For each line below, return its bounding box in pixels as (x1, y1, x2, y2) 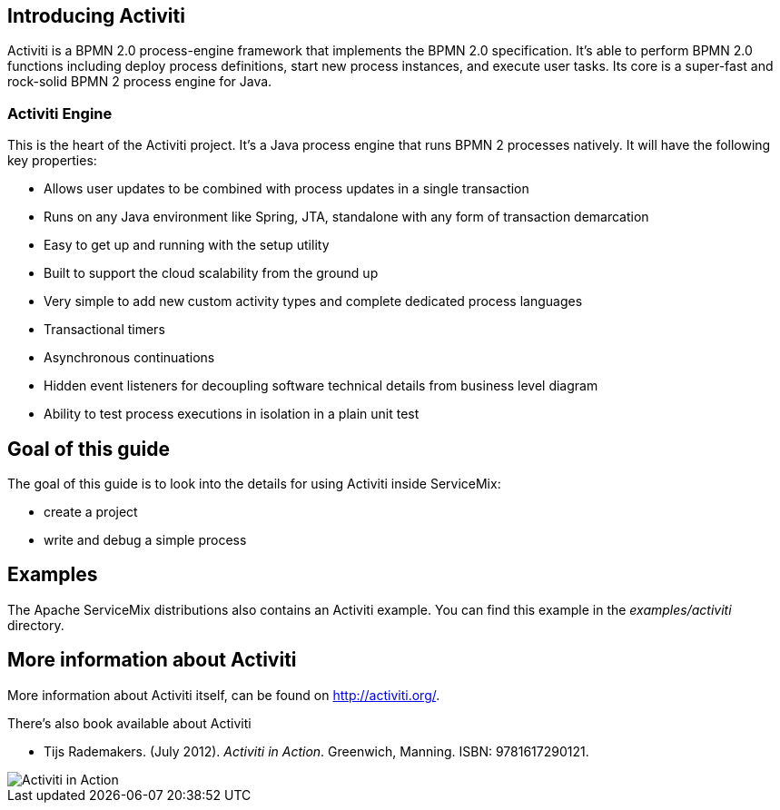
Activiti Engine (7, 104, 113, 123)
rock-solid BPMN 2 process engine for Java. (7, 74, 272, 90)
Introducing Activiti (7, 5, 185, 27)
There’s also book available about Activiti (7, 715, 252, 731)
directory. (7, 617, 64, 633)
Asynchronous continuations (44, 350, 215, 366)
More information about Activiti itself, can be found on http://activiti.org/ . (7, 687, 440, 703)
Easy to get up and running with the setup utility (44, 237, 330, 253)
